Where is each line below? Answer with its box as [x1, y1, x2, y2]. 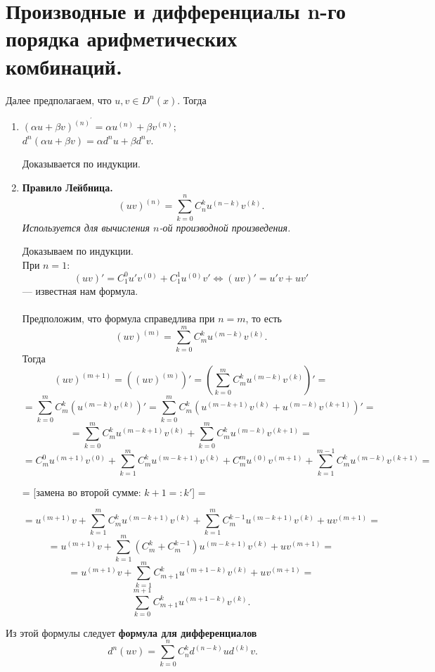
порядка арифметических [6, 24, 238, 53]
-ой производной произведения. [159, 220, 291, 234]
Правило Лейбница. [22, 179, 113, 194]
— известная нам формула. [22, 283, 138, 298]
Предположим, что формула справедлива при [22, 311, 215, 326]
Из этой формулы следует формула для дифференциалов [6, 625, 257, 640]
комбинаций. [6, 51, 122, 80]
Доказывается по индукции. [22, 156, 141, 171]
